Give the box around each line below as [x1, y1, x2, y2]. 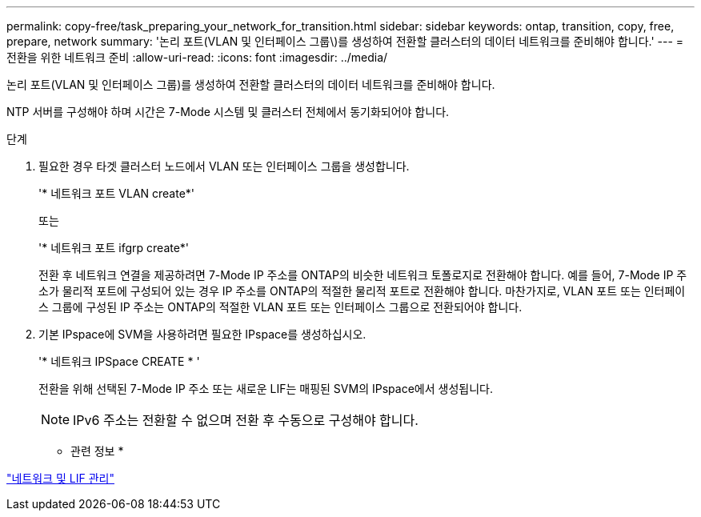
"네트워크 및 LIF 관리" [6, 471, 114, 485]
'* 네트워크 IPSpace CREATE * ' [38, 355, 200, 368]
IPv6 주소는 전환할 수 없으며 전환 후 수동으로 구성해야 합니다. [73, 412, 419, 428]
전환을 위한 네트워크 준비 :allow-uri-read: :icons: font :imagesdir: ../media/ [6, 50, 388, 64]
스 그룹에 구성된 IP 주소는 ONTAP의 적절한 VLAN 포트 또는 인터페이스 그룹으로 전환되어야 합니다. [38, 300, 523, 314]
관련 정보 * [70, 444, 124, 458]
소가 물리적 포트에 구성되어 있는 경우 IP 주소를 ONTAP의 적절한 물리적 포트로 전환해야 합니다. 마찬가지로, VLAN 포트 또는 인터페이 [38, 284, 686, 298]
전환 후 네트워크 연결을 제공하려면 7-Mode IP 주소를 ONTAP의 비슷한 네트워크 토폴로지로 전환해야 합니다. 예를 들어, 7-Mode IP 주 [38, 268, 687, 282]
